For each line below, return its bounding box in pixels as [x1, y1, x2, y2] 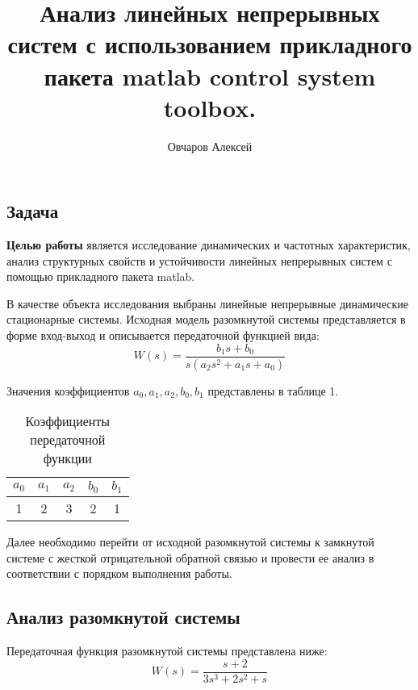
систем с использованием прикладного [7, 27, 412, 61]
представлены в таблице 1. [207, 382, 339, 399]
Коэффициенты [25, 412, 111, 431]
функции [43, 449, 92, 468]
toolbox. [163, 90, 257, 123]
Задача [6, 199, 59, 224]
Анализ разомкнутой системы [6, 604, 240, 629]
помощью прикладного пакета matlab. [6, 268, 195, 285]
